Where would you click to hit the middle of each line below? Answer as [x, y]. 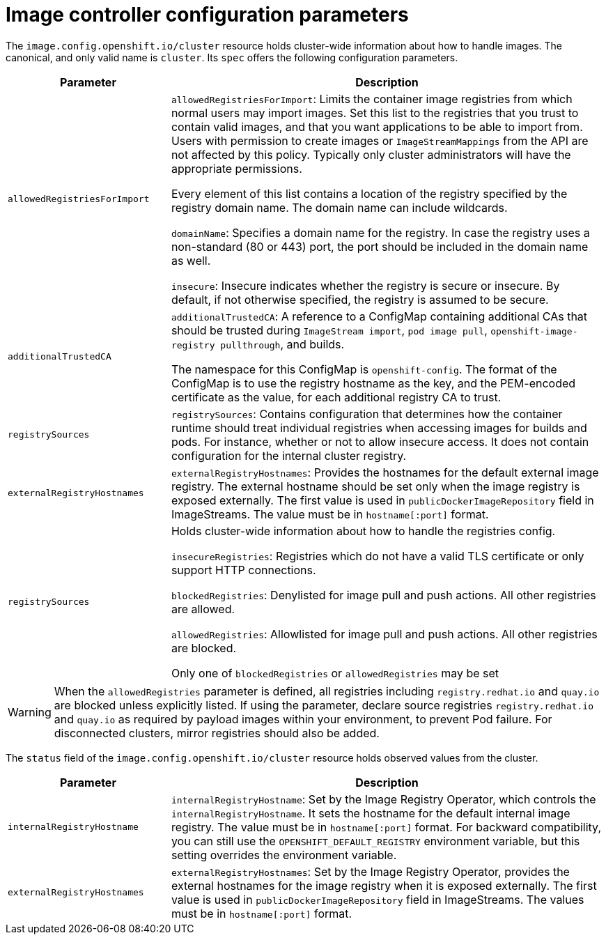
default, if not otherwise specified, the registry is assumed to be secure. [360, 299]
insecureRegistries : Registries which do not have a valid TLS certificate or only [378, 556]
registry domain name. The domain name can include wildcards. [339, 207]
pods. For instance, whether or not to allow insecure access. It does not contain [380, 441]
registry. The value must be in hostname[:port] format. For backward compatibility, [386, 827]
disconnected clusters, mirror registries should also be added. [217, 733]
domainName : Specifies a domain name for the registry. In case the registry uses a [380, 232]
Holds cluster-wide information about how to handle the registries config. [363, 531]
